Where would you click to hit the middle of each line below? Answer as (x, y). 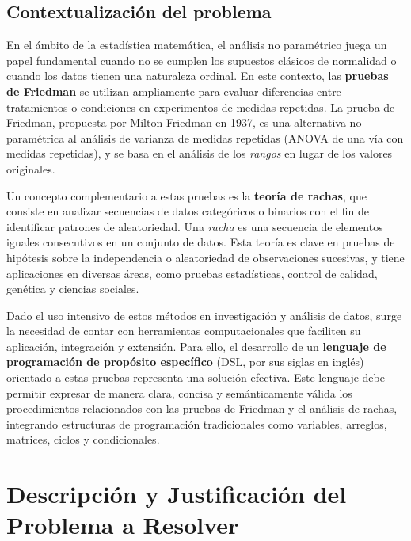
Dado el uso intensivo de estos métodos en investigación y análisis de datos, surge (204, 315)
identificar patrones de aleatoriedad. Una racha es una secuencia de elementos (195, 226)
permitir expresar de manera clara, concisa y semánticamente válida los (179, 392)
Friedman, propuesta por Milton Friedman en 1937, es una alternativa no (184, 122)
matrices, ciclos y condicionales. (83, 439)
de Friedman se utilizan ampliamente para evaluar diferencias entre (174, 91)
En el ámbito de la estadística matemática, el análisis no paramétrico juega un (197, 45)
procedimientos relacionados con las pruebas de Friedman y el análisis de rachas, (202, 408)
